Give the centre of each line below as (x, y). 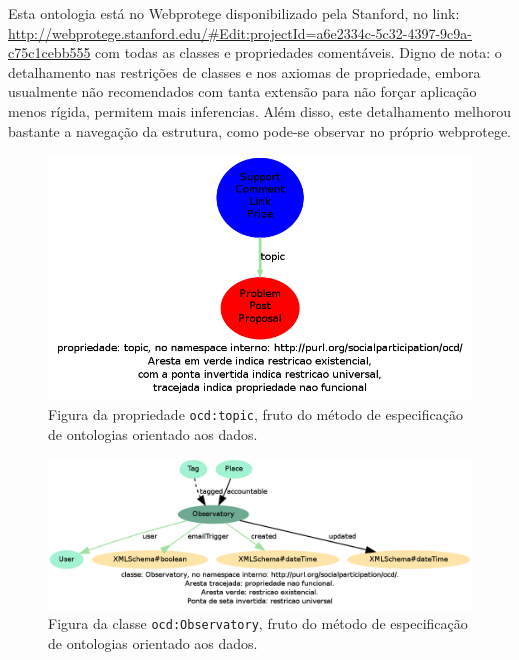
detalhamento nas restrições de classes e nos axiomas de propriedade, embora (244, 71)
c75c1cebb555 (49, 52)
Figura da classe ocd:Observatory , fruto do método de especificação (258, 623)
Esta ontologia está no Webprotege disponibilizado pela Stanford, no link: (234, 13)
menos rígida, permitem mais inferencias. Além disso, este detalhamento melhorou (260, 110)
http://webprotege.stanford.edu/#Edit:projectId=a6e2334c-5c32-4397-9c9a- (240, 32)
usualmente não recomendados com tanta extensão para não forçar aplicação (242, 91)
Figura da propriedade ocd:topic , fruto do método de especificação (255, 414)
